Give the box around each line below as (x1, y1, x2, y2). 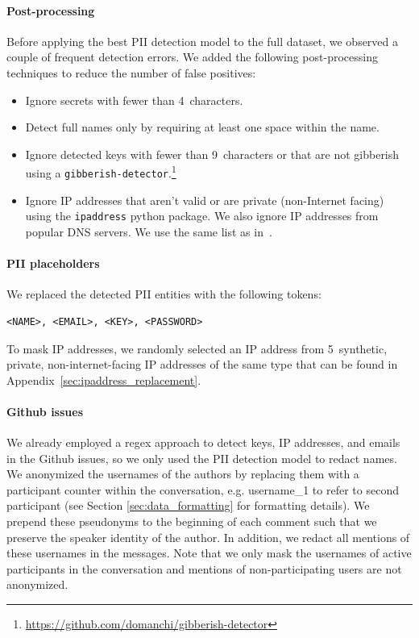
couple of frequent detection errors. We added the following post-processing (6, 48, 378, 65)
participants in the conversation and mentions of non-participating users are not (6, 560, 402, 577)
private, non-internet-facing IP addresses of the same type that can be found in (6, 356, 398, 373)
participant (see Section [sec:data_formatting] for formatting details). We (6, 497, 370, 514)
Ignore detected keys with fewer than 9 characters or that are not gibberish (25, 145, 400, 162)
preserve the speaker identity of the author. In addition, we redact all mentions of (6, 528, 410, 545)
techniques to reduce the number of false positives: (6, 64, 256, 81)
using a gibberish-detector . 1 (25, 162, 176, 181)
